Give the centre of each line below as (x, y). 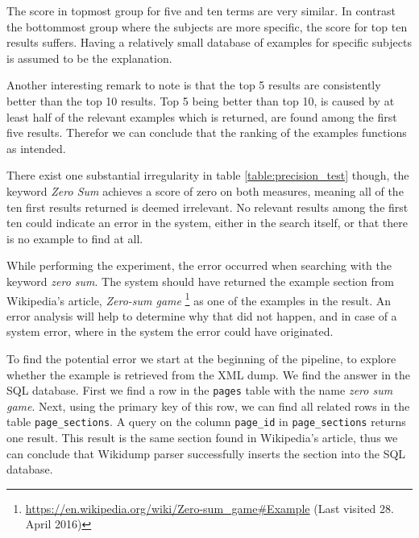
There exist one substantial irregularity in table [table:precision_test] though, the (208, 175)
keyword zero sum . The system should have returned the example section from (200, 281)
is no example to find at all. (75, 238)
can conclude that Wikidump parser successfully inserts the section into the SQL (206, 453)
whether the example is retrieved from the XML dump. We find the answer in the (209, 374)
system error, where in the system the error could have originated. (170, 331)
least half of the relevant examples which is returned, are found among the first (202, 116)
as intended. (36, 148)
